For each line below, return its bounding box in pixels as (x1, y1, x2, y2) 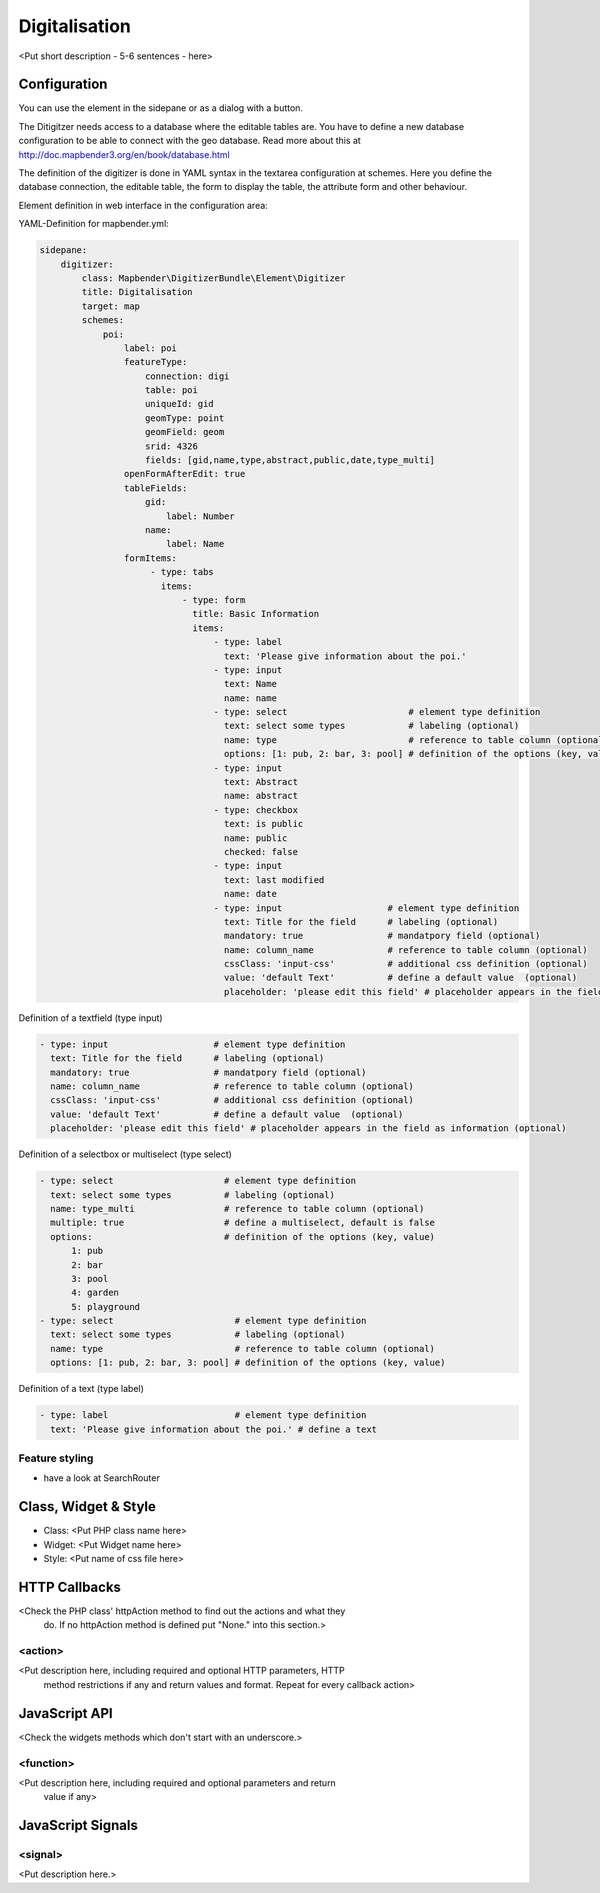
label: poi (123, 342, 177, 354)
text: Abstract (223, 776, 299, 788)
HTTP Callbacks (18, 1578, 122, 1595)
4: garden (71, 1287, 120, 1299)
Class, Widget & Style (18, 1498, 157, 1515)
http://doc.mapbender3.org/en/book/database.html (18, 148, 230, 160)
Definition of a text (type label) (18, 1383, 145, 1395)
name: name (223, 692, 277, 704)
